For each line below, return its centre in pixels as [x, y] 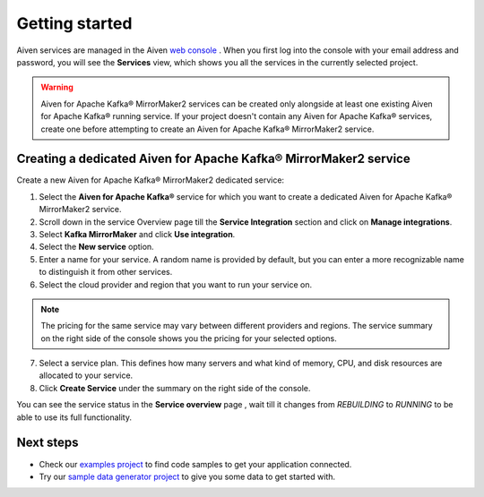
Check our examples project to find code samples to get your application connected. [195, 464]
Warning [57, 87]
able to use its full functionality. [74, 417]
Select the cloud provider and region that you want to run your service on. [176, 284]
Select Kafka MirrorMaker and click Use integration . [137, 234]
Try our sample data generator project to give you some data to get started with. [187, 476]
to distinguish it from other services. [106, 272]
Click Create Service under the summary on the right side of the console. [175, 388]
